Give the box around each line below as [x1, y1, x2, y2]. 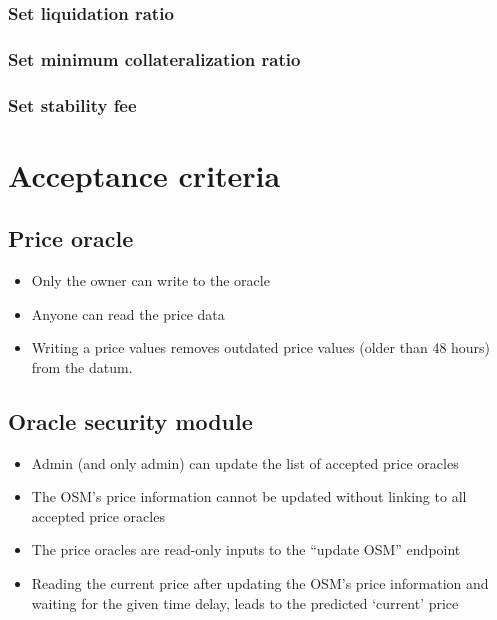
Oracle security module [8, 405, 253, 436]
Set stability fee [8, 92, 137, 117]
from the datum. [31, 356, 133, 377]
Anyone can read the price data [31, 303, 225, 324]
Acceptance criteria [8, 154, 281, 195]
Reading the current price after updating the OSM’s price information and [31, 573, 489, 594]
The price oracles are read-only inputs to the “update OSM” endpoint [31, 539, 461, 560]
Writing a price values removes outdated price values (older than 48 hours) [31, 337, 491, 358]
